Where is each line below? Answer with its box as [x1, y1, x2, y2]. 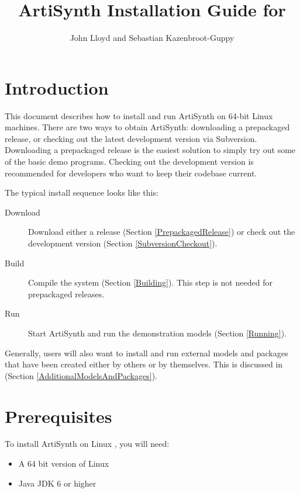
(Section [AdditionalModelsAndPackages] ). [5, 369, 157, 381]
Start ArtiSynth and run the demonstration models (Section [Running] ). [28, 327, 287, 339]
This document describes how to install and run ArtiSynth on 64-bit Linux [5, 109, 273, 121]
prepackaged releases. [28, 287, 105, 300]
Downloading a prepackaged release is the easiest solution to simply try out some [5, 144, 296, 156]
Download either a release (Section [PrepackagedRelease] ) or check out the [28, 225, 295, 238]
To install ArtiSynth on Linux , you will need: [5, 438, 170, 450]
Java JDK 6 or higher [18, 477, 96, 489]
